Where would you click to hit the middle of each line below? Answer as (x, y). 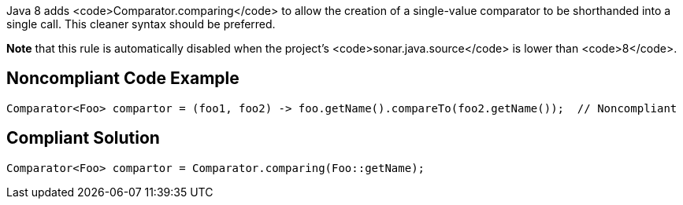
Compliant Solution (83, 138)
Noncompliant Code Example (123, 79)
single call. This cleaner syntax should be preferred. (141, 24)
